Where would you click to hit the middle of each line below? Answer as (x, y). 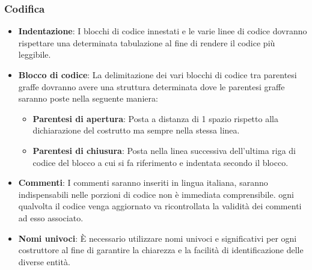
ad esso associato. (51, 217)
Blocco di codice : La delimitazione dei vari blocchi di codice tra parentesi (158, 75)
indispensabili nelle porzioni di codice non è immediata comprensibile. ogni (156, 194)
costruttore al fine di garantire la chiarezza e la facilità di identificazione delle (161, 250)
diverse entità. (44, 261)
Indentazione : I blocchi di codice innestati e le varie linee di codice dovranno (163, 31)
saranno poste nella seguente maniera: (88, 98)
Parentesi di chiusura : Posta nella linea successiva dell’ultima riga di (164, 150)
